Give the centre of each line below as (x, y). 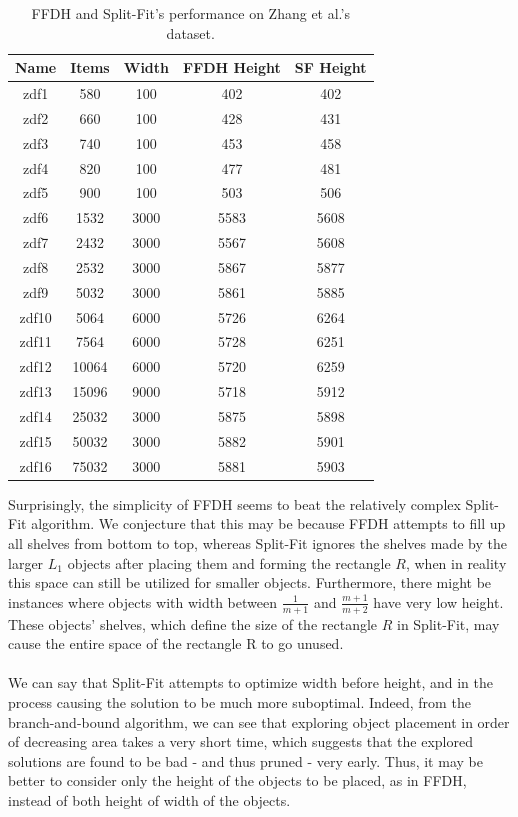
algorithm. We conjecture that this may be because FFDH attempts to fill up (268, 523)
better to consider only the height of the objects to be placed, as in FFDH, (237, 780)
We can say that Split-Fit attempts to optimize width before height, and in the (250, 682)
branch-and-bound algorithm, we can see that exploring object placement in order (259, 721)
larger (26, 562)
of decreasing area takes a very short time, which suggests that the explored (240, 741)
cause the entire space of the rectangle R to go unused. (176, 643)
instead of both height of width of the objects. (149, 799)
